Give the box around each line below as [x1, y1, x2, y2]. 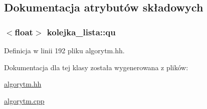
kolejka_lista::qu [47, 25, 116, 38]
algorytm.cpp [4, 95, 45, 106]
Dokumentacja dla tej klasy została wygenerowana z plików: [4, 62, 188, 72]
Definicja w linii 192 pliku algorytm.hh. [4, 45, 125, 55]
